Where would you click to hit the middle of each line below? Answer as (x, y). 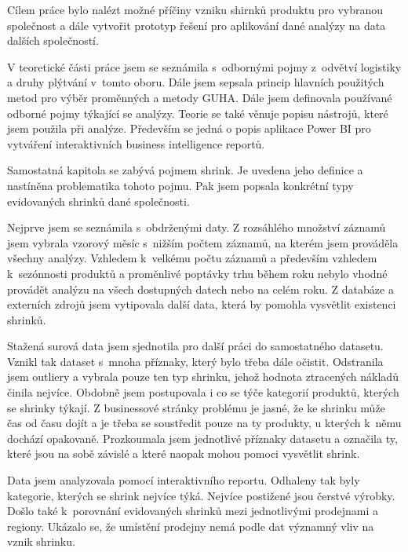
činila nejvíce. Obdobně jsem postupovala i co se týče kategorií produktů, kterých (203, 392)
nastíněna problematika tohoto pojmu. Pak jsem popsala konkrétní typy (180, 185)
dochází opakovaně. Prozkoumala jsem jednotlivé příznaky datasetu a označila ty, (202, 438)
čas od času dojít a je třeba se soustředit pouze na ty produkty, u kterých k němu (204, 423)
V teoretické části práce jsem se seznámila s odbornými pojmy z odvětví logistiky (204, 66)
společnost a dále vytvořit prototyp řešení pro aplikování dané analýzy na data (197, 25)
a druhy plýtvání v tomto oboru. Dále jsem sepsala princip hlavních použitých (196, 82)
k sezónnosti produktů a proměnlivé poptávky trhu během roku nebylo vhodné (197, 273)
